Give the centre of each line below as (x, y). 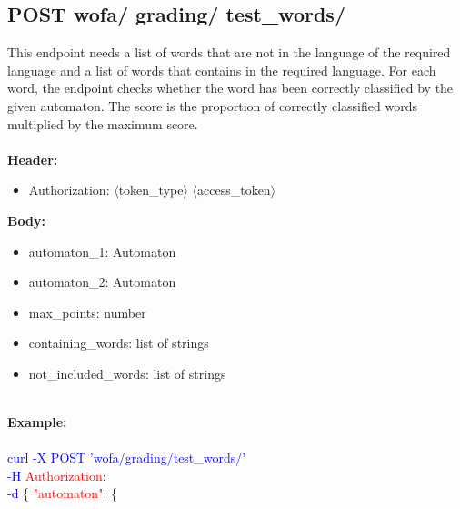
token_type (151, 190)
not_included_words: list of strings (127, 373)
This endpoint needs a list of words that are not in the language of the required (229, 52)
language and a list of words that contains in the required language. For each (222, 70)
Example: (37, 422)
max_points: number (87, 312)
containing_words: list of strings (119, 343)
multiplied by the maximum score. (103, 123)
